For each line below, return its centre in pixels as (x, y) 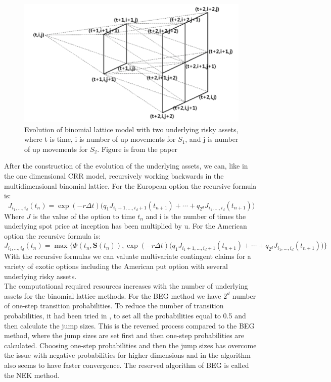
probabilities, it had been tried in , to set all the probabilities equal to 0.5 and (125, 316)
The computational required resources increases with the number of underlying (126, 286)
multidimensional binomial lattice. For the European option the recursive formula (130, 185)
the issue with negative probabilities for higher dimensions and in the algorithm (127, 355)
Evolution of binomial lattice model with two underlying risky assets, (131, 129)
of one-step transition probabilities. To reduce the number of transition (114, 306)
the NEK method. (32, 375)
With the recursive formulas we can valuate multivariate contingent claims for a (128, 256)
